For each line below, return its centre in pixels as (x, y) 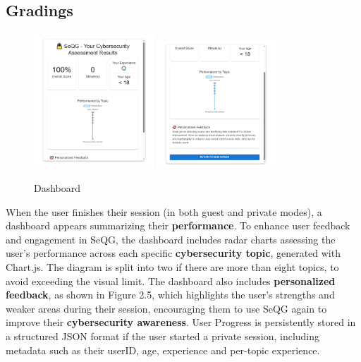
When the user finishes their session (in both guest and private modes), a (164, 211)
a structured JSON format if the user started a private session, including (163, 336)
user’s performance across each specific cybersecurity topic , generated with (173, 253)
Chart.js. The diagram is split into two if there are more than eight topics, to (172, 267)
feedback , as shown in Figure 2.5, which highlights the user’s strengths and (170, 295)
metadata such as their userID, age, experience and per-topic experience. (163, 350)
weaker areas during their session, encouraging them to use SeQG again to (166, 308)
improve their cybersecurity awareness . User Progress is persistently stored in (181, 322)
